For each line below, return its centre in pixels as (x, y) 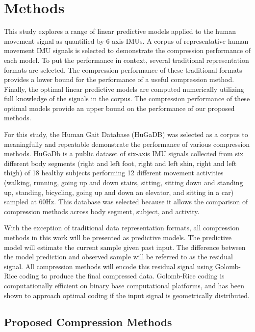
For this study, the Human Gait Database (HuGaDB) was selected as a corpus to (126, 134)
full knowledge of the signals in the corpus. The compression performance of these (127, 98)
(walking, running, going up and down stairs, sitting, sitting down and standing (124, 182)
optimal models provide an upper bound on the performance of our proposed (119, 108)
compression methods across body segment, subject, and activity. (102, 211)
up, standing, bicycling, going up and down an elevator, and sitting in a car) (119, 192)
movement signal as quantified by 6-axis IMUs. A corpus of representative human (126, 41)
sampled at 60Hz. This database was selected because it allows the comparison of (126, 202)
